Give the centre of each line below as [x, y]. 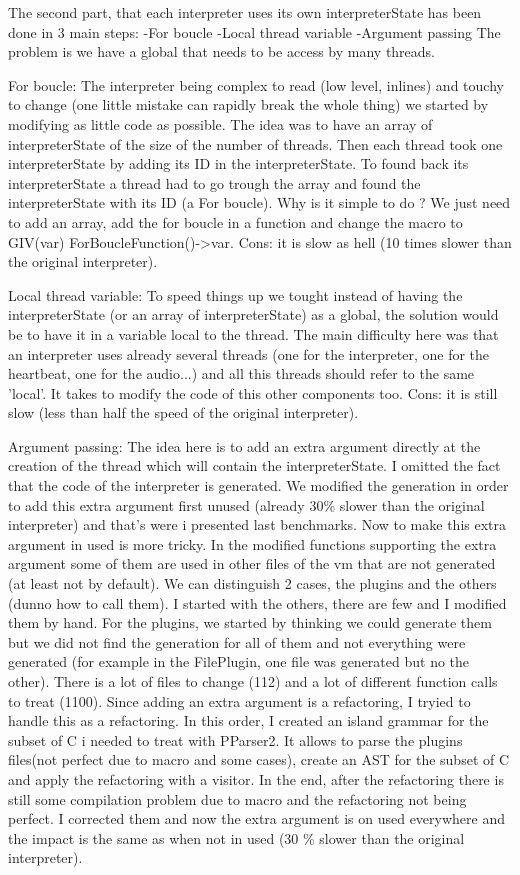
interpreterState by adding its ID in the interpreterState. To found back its [238, 163]
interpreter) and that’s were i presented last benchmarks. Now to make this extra [257, 524]
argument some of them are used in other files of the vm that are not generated [252, 563]
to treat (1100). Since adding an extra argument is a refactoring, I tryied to [239, 700]
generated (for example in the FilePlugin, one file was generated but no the [239, 661]
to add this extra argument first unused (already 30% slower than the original [246, 504]
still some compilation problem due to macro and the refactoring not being [237, 798]
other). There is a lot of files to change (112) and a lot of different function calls [253, 681]
